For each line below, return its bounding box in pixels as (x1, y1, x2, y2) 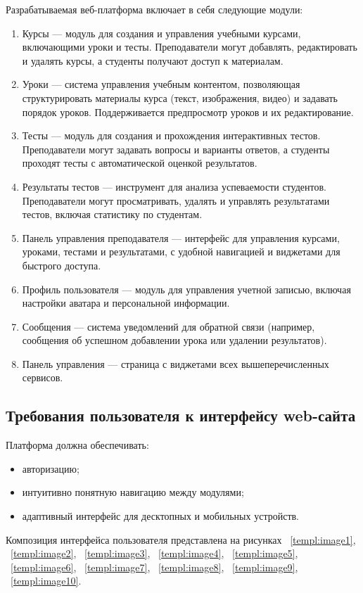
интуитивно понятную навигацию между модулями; (22, 485, 244, 499)
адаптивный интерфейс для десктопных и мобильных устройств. (22, 509, 300, 523)
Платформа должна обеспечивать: (6, 438, 149, 452)
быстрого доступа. (22, 257, 101, 272)
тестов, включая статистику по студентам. (22, 207, 203, 222)
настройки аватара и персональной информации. (22, 295, 230, 310)
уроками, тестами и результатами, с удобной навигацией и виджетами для (22, 244, 340, 259)
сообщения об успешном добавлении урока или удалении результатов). (22, 333, 327, 347)
